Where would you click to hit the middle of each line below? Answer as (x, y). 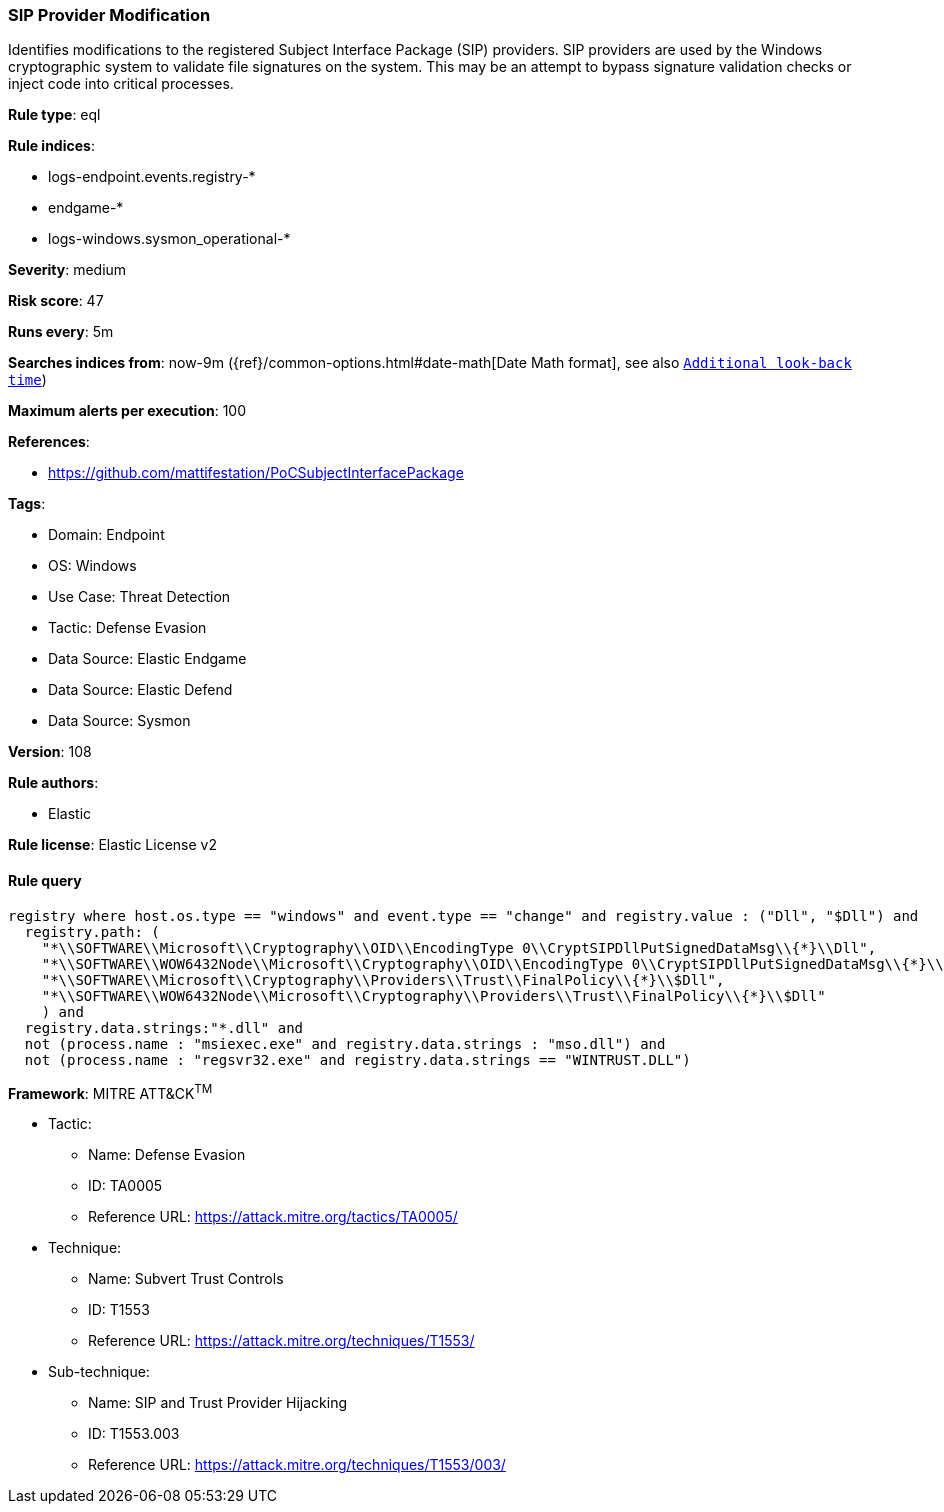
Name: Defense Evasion (167, 1155)
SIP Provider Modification (109, 15)
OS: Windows (92, 566)
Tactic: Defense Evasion (127, 628)
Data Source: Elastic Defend (140, 690)
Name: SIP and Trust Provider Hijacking (218, 1403)
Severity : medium (67, 270)
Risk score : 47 (56, 301)
